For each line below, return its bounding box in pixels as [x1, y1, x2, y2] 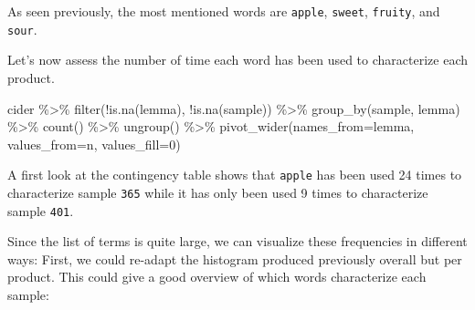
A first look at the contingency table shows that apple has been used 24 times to [7, 165, 462, 184]
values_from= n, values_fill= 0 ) [7, 134, 181, 153]
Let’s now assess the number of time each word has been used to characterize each [7, 50, 468, 69]
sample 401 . [7, 201, 74, 220]
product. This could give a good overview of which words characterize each [7, 267, 427, 286]
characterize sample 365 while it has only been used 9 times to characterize [7, 182, 428, 201]
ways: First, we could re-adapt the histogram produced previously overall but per [7, 249, 462, 268]
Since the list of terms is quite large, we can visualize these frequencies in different [7, 232, 468, 251]
